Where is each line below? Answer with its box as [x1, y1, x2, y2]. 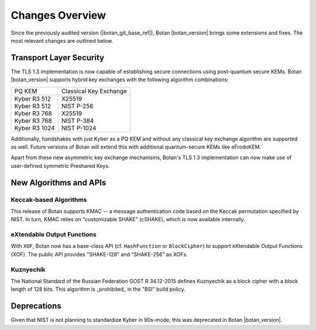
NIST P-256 [61, 102, 94, 110]
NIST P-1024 [61, 123, 97, 132]
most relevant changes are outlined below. [11, 37, 114, 44]
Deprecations [11, 301, 61, 311]
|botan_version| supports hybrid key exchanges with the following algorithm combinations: [11, 76, 229, 83]
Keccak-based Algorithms [11, 195, 87, 204]
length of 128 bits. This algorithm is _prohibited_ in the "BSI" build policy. [11, 286, 186, 293]
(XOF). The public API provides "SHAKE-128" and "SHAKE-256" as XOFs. [11, 250, 188, 257]
